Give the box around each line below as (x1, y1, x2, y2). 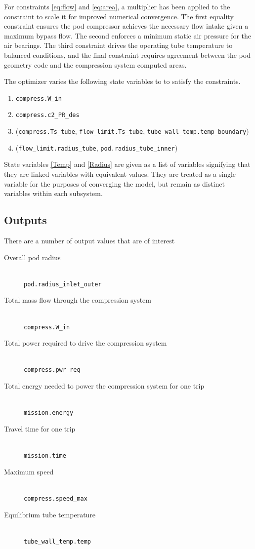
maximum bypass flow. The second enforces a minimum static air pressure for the (4, 30, 252, 40)
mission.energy (24, 409, 74, 417)
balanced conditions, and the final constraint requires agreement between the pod (4, 49, 251, 60)
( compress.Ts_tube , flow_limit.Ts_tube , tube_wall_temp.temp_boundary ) (15, 126, 249, 136)
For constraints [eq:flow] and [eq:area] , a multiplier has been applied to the (4, 1, 230, 11)
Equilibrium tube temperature (4, 509, 96, 519)
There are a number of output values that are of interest (4, 235, 175, 245)
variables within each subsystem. (4, 188, 103, 198)
